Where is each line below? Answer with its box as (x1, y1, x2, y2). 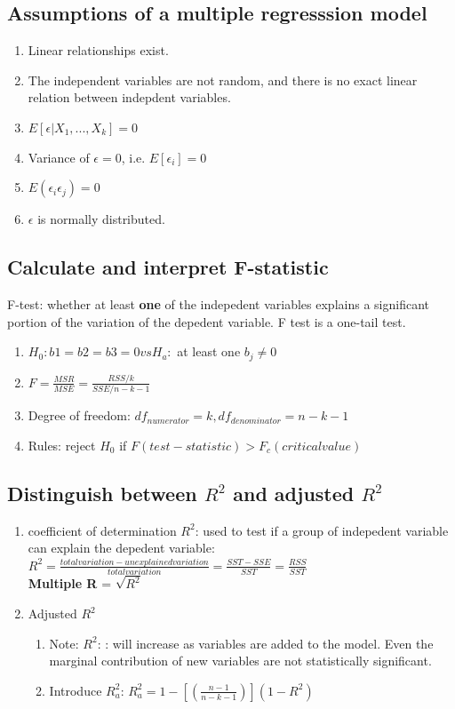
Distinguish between (7, 479, 197, 506)
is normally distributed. (37, 210, 165, 228)
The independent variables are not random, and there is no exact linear (28, 70, 418, 89)
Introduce (49, 681, 102, 699)
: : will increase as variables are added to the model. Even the (97, 633, 434, 652)
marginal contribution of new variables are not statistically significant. (49, 651, 432, 670)
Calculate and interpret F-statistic (7, 253, 329, 281)
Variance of (28, 147, 90, 166)
